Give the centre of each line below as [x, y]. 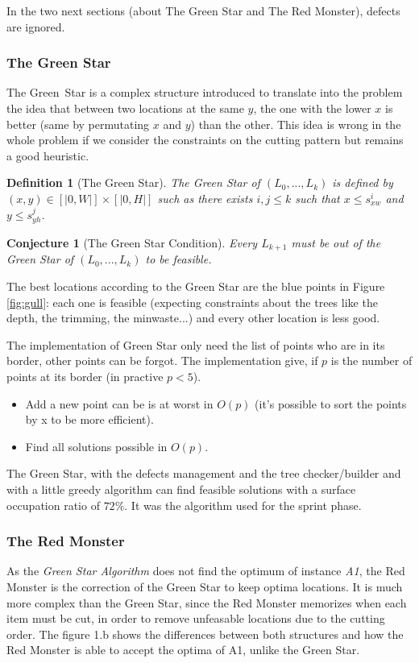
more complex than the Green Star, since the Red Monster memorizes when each [207, 602]
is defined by [363, 182]
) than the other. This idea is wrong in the [296, 124]
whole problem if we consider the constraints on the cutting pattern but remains [205, 140]
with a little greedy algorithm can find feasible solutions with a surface [181, 489]
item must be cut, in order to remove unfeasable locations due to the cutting [196, 618]
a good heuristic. [48, 155]
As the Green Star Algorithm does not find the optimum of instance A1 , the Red [206, 571]
